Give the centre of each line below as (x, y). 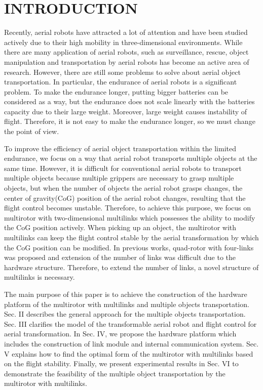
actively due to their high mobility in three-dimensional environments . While (123, 42)
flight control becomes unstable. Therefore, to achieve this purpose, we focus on (128, 208)
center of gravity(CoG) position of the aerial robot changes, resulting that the (125, 198)
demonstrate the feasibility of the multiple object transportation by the (115, 373)
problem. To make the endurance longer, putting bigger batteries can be (116, 91)
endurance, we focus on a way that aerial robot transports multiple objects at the (131, 158)
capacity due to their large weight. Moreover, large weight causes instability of (126, 111)
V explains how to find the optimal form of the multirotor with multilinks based (129, 353)
